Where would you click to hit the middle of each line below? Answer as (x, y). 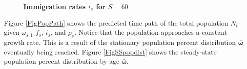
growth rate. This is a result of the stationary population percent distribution (120, 42)
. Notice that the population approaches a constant (151, 32)
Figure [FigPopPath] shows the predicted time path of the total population (116, 22)
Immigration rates (55, 6)
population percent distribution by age (62, 61)
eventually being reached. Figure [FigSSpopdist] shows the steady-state (110, 51)
